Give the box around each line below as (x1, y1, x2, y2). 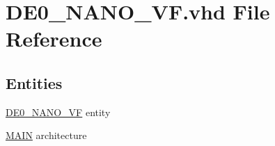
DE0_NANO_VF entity (6, 104, 111, 119)
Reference (6, 24, 102, 53)
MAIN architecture (6, 128, 87, 143)
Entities (6, 72, 63, 93)
